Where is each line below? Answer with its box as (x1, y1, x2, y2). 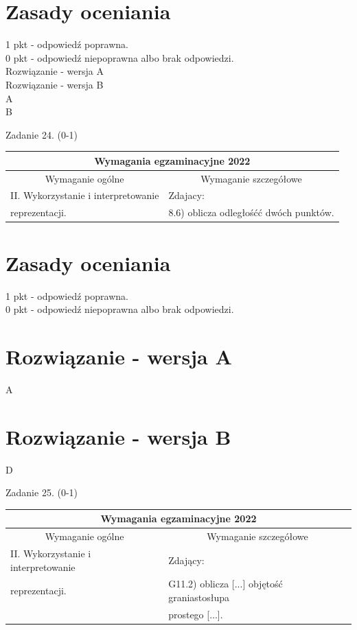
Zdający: (168, 552, 205, 567)
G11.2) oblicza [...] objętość (168, 576, 283, 591)
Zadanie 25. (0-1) (5, 485, 78, 500)
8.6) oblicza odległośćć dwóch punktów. (168, 205, 334, 220)
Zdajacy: (168, 188, 205, 202)
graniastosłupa (168, 590, 230, 604)
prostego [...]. (168, 607, 223, 621)
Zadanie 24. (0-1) (5, 127, 78, 141)
